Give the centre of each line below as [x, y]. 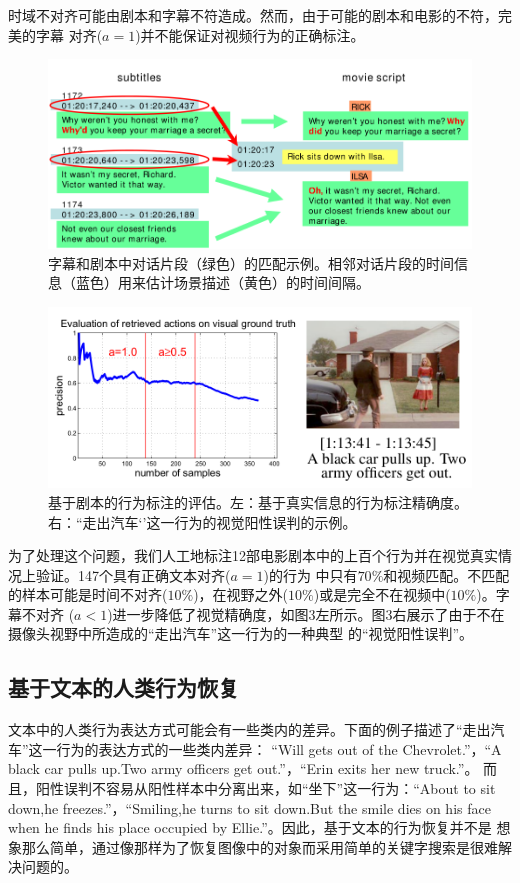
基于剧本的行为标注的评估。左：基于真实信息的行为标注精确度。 [258, 501]
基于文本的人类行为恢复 [123, 687]
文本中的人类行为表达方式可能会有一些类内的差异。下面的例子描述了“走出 [249, 729]
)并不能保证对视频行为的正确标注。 [250, 34]
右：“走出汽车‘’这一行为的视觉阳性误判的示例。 [202, 521]
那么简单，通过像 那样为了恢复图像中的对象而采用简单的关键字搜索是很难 [259, 846]
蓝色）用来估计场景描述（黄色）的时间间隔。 [222, 282]
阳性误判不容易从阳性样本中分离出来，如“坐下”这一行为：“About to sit [265, 788]
